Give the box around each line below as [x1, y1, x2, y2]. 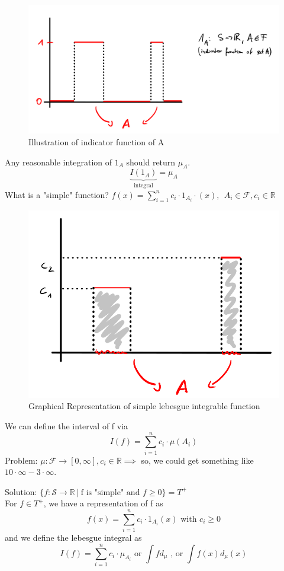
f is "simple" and [80, 488, 140, 497]
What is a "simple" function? [5, 188, 109, 200]
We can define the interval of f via [5, 419, 128, 432]
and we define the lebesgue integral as [5, 531, 142, 544]
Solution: [5, 485, 37, 497]
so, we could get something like [141, 454, 254, 466]
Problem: [5, 454, 38, 466]
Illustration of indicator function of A [28, 135, 164, 148]
